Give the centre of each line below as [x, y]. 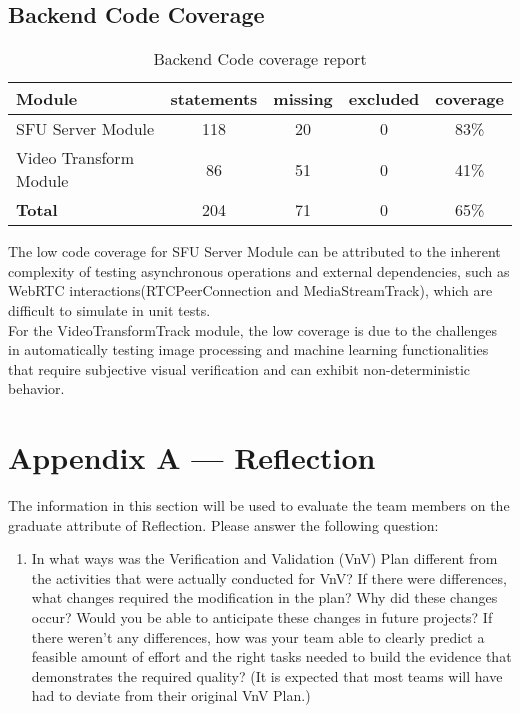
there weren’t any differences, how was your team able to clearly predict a [258, 636]
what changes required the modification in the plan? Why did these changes [264, 597]
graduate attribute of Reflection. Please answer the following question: [223, 524]
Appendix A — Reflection [192, 457]
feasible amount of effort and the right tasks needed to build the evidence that [271, 656]
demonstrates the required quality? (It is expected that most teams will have [267, 675]
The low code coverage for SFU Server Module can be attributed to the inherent [254, 251]
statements [214, 99]
